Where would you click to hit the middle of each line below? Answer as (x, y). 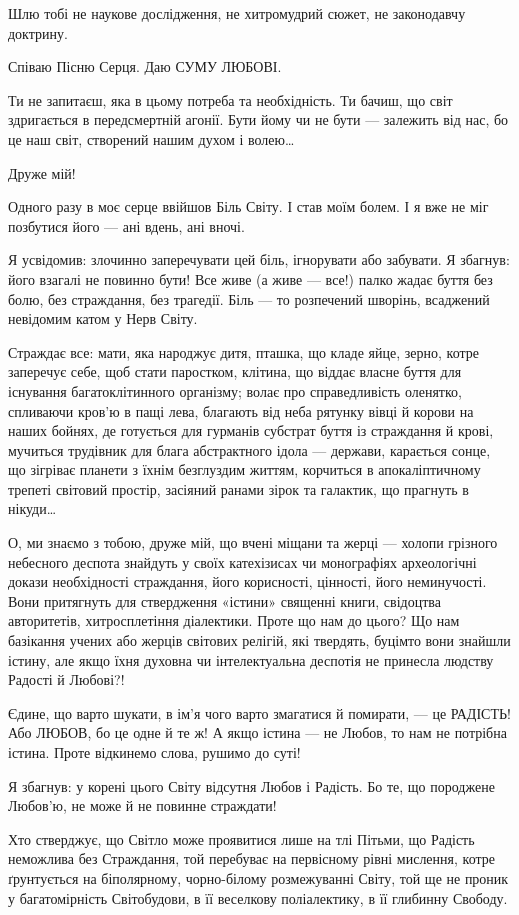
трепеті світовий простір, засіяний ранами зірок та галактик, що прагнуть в (238, 488)
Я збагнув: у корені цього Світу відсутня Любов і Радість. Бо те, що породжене (251, 785)
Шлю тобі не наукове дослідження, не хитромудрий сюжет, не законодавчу (237, 13)
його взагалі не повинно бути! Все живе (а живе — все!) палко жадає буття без (250, 278)
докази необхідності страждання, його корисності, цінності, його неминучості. (247, 581)
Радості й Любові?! (66, 679)
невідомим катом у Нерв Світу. (103, 318)
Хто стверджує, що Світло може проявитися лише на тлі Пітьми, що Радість (241, 838)
